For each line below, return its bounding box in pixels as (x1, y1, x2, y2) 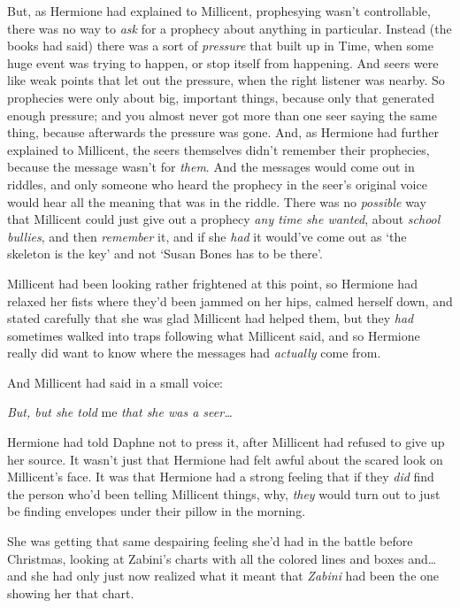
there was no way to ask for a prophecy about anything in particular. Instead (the (7, 19, 452, 37)
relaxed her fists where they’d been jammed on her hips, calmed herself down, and (7, 291, 453, 310)
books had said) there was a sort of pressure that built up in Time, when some (7, 36, 433, 55)
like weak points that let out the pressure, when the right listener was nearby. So (7, 71, 445, 89)
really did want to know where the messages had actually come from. (7, 343, 381, 362)
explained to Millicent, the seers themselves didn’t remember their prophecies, (7, 140, 430, 158)
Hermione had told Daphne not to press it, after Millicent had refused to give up (7, 433, 445, 451)
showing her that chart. (7, 583, 134, 602)
